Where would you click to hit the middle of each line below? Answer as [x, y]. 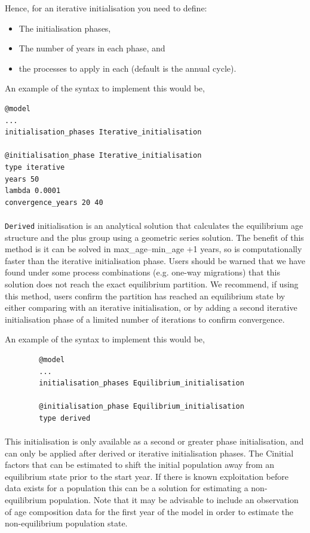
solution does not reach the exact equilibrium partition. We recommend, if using [152, 284]
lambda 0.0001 [33, 191]
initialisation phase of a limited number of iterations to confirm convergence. [145, 319]
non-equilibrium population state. [66, 523]
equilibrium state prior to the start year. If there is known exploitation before [147, 476]
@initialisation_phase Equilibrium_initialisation [142, 407]
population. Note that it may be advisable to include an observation [174, 500]
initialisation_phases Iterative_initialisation [103, 132]
